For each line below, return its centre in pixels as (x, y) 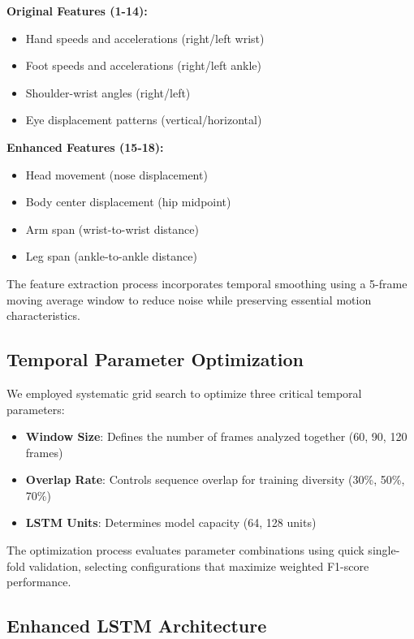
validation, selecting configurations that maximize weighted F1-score (199, 566)
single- (384, 550)
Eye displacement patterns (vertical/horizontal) (144, 120)
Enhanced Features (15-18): (85, 147)
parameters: (36, 409)
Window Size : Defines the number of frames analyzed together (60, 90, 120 (216, 436)
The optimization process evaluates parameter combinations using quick (185, 550)
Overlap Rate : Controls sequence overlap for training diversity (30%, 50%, (215, 479)
